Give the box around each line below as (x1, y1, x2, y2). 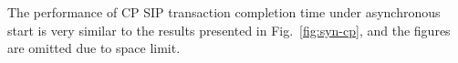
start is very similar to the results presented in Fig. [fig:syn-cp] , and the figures (7, 20, 451, 39)
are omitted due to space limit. (7, 38, 181, 58)
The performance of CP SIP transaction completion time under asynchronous (7, 3, 441, 21)
